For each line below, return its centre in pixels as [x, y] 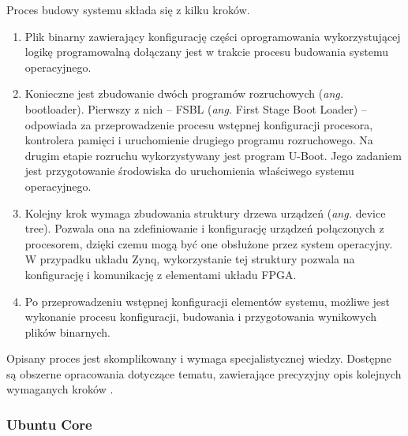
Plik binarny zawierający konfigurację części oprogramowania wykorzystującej [213, 36]
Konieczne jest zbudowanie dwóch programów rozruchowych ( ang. [184, 93]
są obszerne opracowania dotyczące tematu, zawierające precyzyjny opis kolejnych [204, 373]
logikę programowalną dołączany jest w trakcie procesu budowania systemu [206, 52]
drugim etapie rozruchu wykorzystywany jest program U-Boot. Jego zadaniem [213, 155]
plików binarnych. [67, 332]
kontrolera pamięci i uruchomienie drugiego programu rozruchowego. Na [199, 140]
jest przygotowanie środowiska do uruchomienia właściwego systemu [189, 171]
